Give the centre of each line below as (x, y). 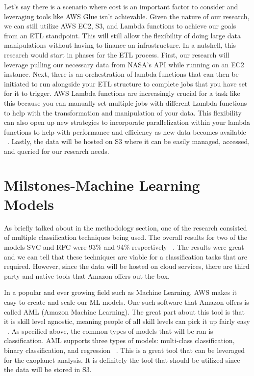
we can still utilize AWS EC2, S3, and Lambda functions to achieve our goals (120, 26)
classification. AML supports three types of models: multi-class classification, (119, 340)
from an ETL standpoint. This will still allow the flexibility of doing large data (122, 35)
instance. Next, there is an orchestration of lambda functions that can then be (121, 74)
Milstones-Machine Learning (102, 185)
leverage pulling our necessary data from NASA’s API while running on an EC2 (124, 64)
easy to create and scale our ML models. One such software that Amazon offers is (127, 302)
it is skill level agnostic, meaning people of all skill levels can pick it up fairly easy (127, 321)
